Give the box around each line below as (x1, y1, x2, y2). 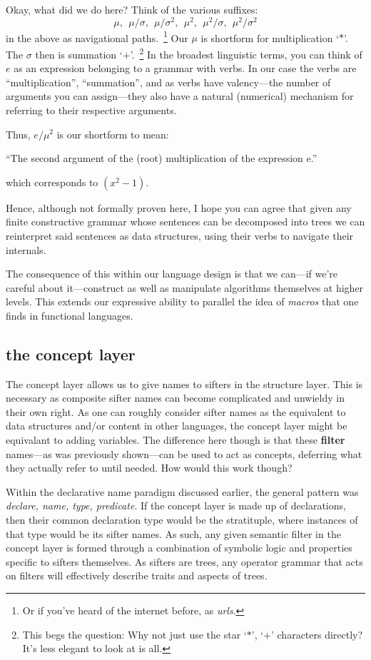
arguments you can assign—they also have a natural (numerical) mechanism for (6, 88, 354, 103)
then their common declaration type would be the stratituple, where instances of (6, 512, 358, 527)
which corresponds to (6, 174, 98, 189)
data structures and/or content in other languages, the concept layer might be (6, 418, 347, 433)
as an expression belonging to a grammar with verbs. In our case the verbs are (14, 61, 357, 76)
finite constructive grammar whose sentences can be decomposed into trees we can (6, 214, 365, 229)
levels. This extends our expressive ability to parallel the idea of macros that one (6, 294, 359, 309)
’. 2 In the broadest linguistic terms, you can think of (130, 44, 362, 61)
